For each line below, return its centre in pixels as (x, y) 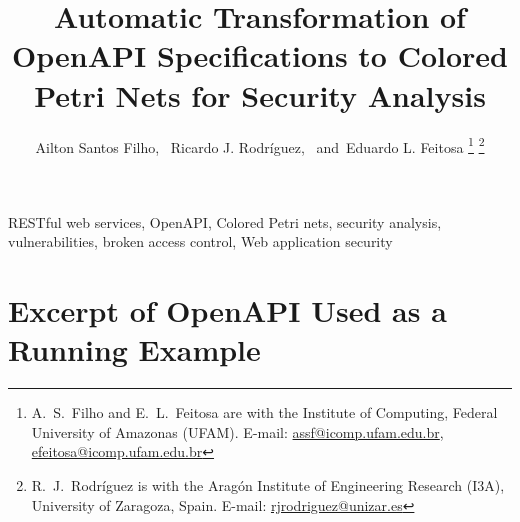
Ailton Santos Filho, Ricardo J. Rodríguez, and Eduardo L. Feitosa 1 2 (260, 145)
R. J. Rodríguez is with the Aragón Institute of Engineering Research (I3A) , (268, 485)
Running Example (134, 349)
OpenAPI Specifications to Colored (260, 55)
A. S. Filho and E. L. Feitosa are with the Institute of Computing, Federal (264, 412)
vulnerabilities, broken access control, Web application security (200, 241)
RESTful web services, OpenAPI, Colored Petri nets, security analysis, (225, 221)
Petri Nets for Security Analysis (260, 94)
